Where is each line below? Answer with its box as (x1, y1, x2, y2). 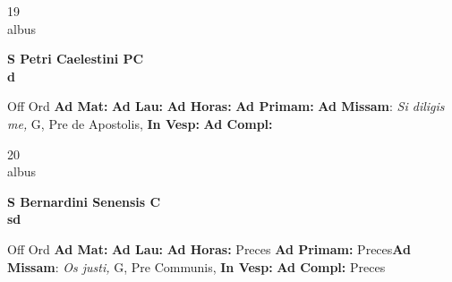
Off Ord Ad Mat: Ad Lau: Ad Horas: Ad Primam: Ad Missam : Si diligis (7, 97, 445, 115)
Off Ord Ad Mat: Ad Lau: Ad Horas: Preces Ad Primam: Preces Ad (7, 239, 411, 258)
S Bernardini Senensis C (7, 192, 161, 210)
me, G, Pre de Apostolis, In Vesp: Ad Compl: (7, 114, 273, 132)
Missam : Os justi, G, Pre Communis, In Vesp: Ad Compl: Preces (7, 257, 386, 276)
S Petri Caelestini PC (7, 49, 144, 68)
